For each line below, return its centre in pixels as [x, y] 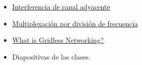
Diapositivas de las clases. [51, 56]
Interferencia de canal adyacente [61, 6]
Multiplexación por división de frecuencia [75, 23]
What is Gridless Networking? [58, 40]
